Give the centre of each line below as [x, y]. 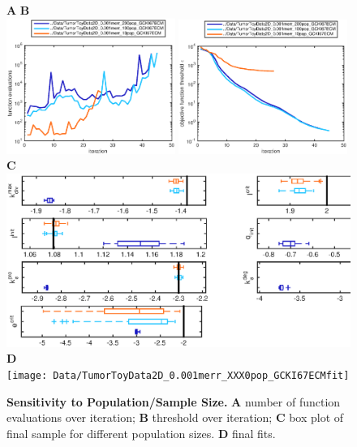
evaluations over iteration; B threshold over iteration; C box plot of [175, 417]
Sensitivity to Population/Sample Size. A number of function [174, 401]
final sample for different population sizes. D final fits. [141, 433]
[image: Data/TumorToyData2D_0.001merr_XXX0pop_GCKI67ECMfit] [178, 375]
